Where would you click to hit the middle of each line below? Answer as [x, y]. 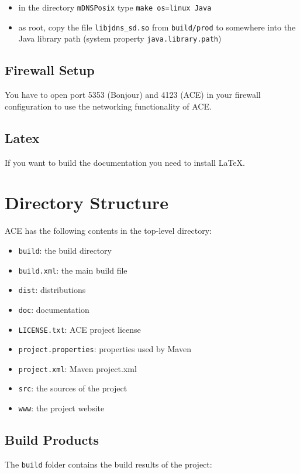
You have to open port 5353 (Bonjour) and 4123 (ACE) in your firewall [133, 95]
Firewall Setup [50, 70]
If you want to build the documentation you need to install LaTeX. [125, 162]
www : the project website [61, 408]
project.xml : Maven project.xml [77, 368]
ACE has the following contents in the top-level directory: [108, 231]
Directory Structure [87, 202]
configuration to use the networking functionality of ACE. [108, 106]
